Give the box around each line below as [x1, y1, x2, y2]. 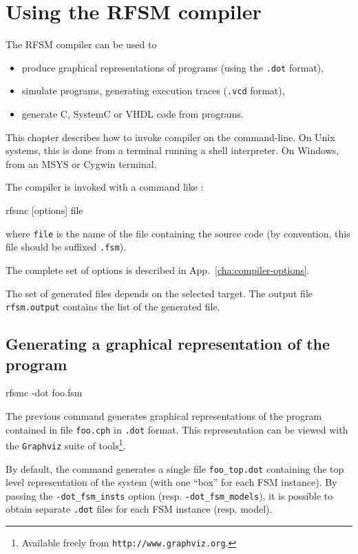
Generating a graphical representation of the [6, 333, 330, 354]
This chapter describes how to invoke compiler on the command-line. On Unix [6, 129, 335, 144]
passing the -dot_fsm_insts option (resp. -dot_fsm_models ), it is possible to [6, 488, 333, 502]
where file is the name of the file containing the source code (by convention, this [6, 226, 350, 240]
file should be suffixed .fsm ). [6, 239, 127, 254]
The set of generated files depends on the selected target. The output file [6, 286, 313, 300]
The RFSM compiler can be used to [6, 37, 157, 52]
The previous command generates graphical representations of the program [6, 408, 322, 423]
